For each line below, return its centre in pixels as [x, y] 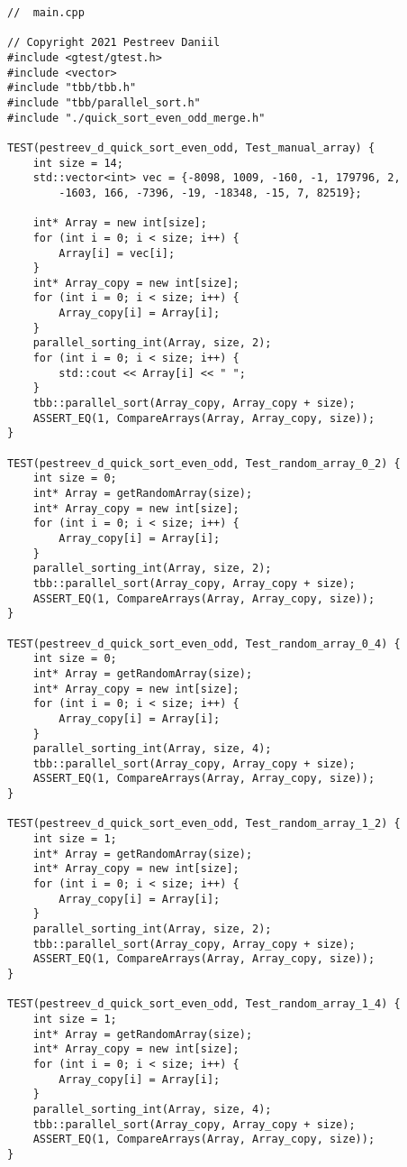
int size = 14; [78, 163]
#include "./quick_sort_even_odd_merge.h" [136, 118]
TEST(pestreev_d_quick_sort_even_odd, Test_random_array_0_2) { [204, 463]
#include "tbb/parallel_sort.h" [104, 102]
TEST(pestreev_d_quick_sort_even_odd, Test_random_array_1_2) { [204, 824]
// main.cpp [46, 13]
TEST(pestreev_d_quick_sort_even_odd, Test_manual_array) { [191, 147]
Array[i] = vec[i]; [117, 253]
